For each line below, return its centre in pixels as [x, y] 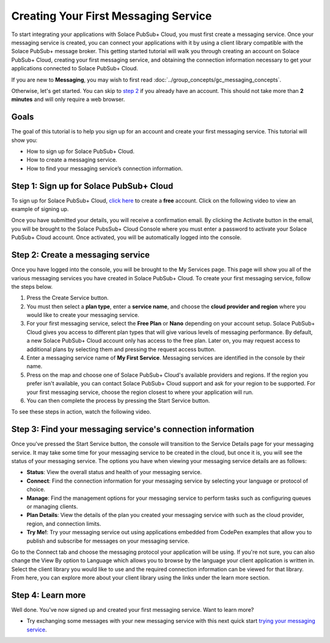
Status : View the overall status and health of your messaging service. [114, 472]
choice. [36, 489]
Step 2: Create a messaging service [80, 255]
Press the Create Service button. [68, 298]
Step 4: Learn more [49, 595]
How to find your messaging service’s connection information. [105, 168]
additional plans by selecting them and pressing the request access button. [121, 349]
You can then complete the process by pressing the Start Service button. [118, 400]
